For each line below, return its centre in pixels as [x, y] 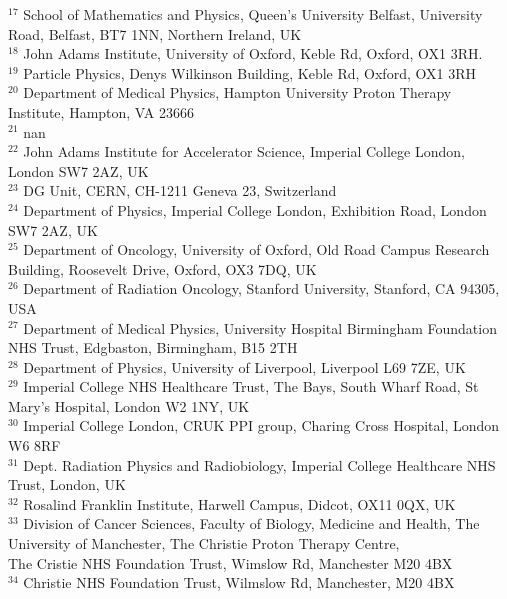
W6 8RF [34, 445]
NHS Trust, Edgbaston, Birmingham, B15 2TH [153, 347]
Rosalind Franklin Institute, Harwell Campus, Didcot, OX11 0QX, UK [239, 503]
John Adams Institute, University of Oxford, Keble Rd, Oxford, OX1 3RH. [253, 53]
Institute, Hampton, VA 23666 [101, 111]
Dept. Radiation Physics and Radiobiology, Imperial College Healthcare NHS [259, 464]
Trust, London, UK [67, 484]
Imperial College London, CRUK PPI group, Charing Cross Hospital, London [261, 425]
